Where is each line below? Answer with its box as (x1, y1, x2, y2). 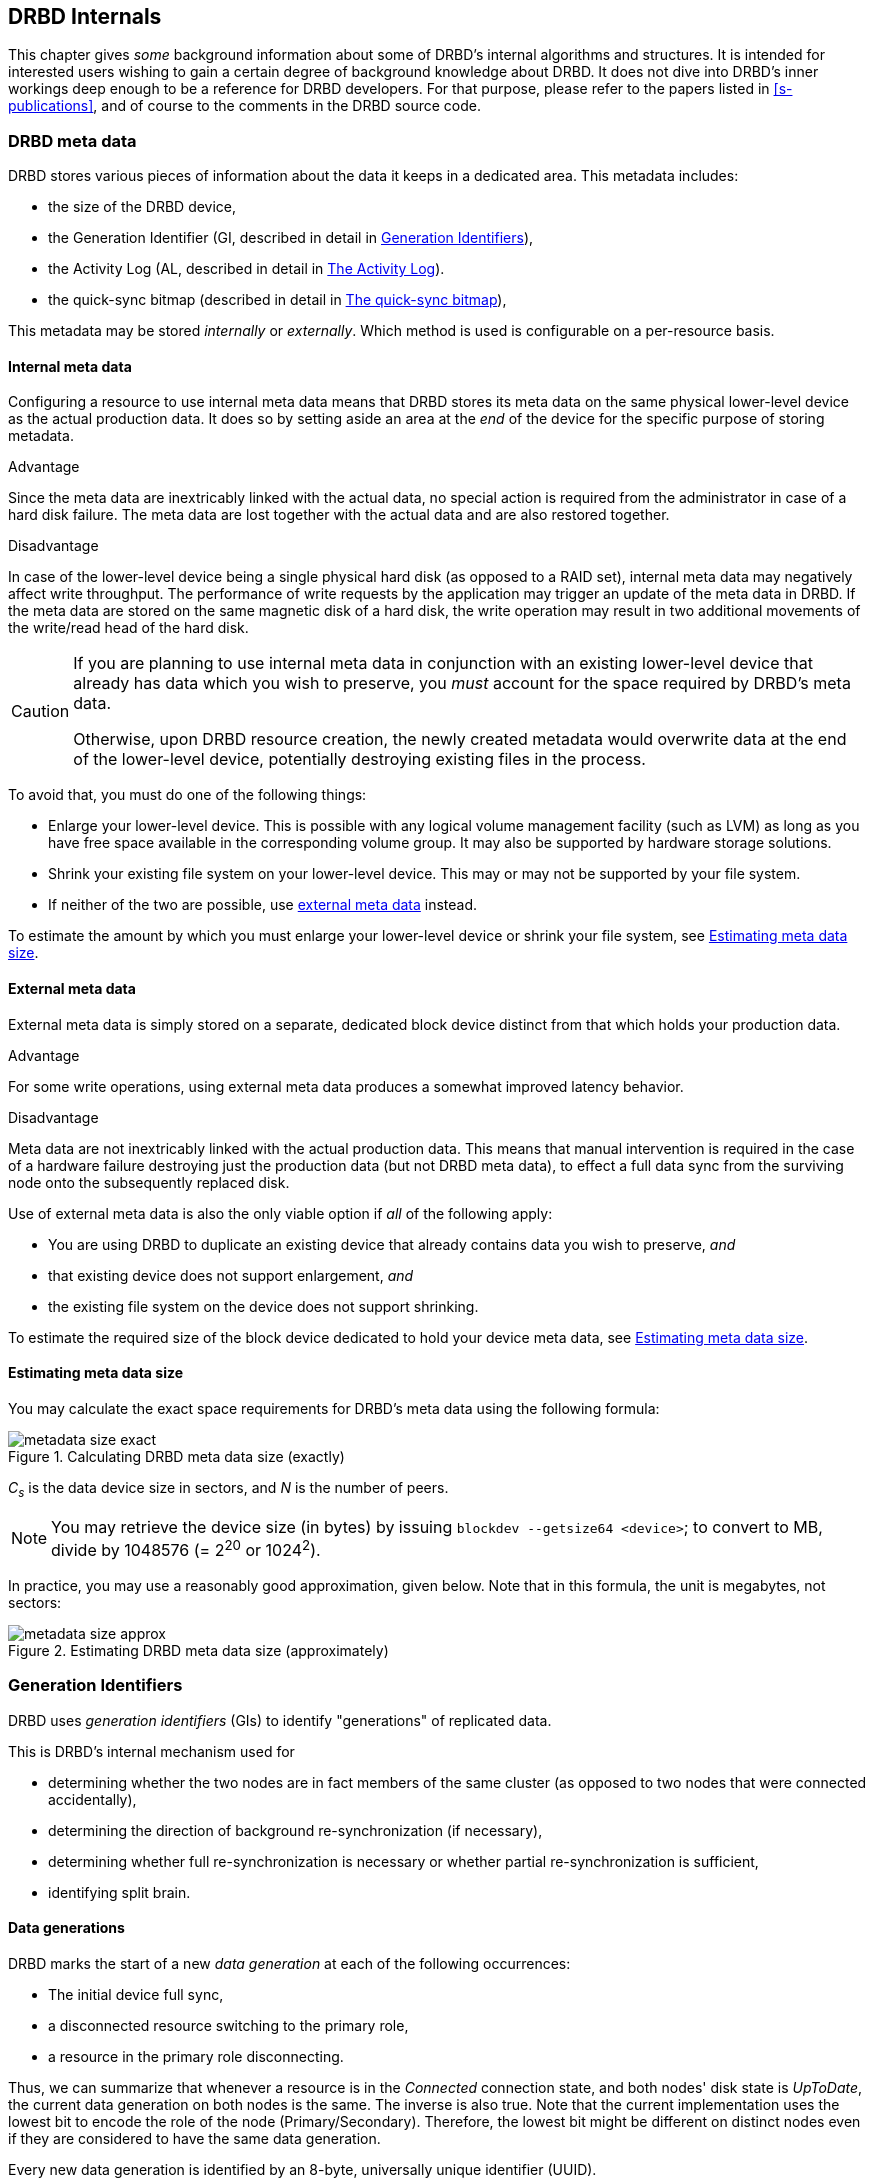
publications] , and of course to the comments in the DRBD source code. (8, 97, 481, 115)
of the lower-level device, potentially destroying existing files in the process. (73, 749, 646, 770)
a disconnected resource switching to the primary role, (48, 2016, 409, 2034)
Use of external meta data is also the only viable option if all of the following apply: (8, 1204, 553, 1222)
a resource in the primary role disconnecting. (48, 2047, 344, 2065)
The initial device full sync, (48, 1985, 224, 2003)
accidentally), (48, 1790, 137, 1808)
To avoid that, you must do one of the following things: (8, 786, 367, 804)
